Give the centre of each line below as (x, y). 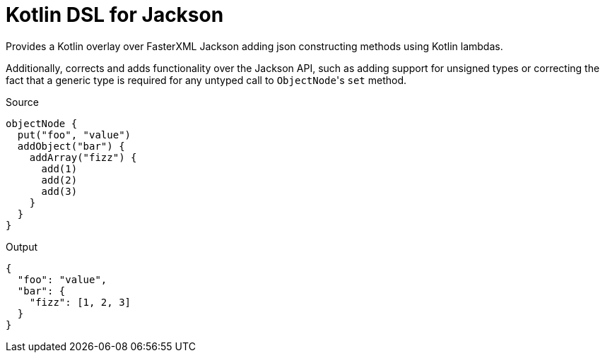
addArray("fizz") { (83, 157)
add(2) (59, 180)
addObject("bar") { (71, 146)
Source (22, 102)
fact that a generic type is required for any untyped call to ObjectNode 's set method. (206, 80)
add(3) (59, 191)
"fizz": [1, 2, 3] (80, 302)
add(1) (59, 168)
